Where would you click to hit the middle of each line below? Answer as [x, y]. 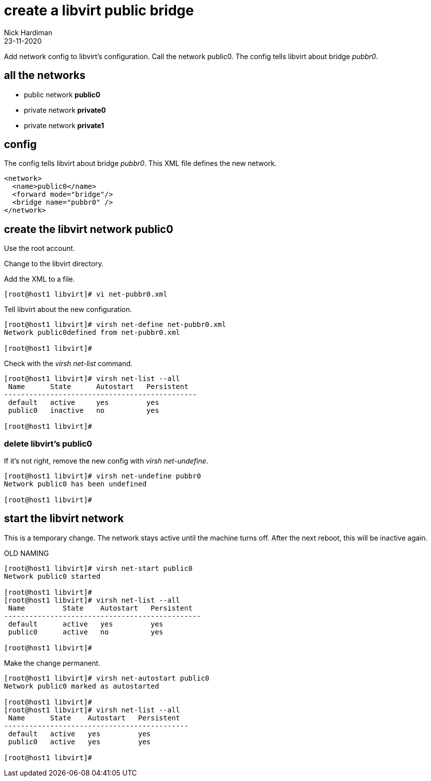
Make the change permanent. [52, 663]
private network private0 [65, 110]
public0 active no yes [86, 632]
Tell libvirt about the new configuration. [68, 310]
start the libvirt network [64, 519]
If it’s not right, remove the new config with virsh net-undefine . [106, 461]
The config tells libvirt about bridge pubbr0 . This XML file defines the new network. [140, 163]
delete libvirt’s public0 [48, 443]
